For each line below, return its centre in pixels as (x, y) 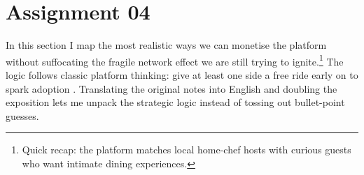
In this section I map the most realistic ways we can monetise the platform (166, 45)
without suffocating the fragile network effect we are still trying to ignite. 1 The (175, 60)
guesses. (22, 115)
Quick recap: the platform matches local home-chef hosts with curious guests (187, 150)
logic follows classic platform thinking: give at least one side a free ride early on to (182, 74)
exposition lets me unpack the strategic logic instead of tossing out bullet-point (175, 102)
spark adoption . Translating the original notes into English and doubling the (171, 88)
